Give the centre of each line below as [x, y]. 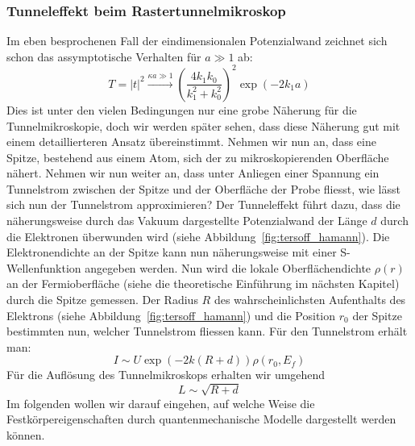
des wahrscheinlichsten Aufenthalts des [310, 300]
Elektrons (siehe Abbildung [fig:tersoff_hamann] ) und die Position [171, 315]
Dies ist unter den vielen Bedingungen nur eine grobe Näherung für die [182, 109]
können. [26, 434]
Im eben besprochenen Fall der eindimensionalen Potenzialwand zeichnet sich [197, 41]
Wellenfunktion [44, 267]
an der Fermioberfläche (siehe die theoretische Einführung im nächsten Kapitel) [203, 283]
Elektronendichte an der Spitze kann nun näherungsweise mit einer [172, 252]
